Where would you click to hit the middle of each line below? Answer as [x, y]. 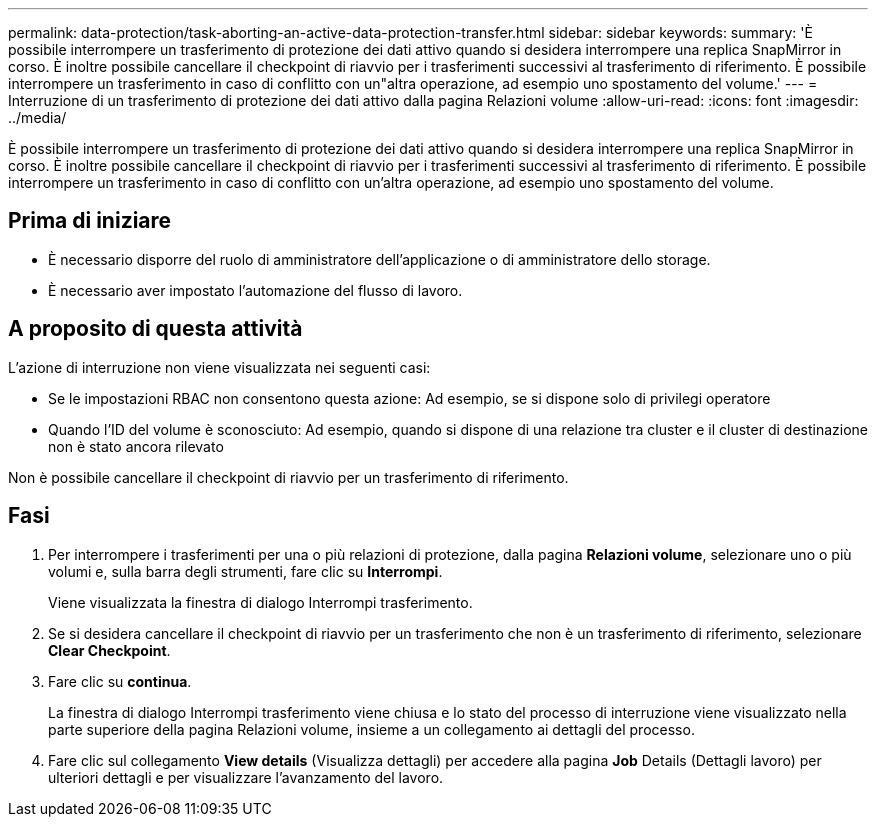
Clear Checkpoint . [109, 650]
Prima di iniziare [90, 221]
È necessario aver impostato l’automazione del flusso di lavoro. [255, 290]
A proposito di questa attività [155, 329]
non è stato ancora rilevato [136, 446]
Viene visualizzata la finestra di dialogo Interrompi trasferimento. [260, 602]
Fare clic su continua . [120, 681]
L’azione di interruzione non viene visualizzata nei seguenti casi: [219, 367]
